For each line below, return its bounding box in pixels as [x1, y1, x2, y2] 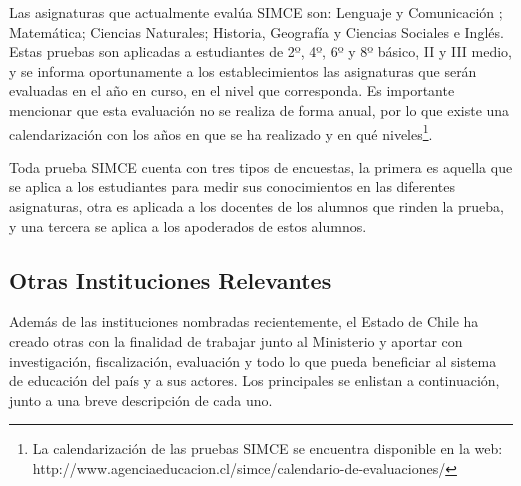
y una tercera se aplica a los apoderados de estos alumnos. [9, 215, 367, 236]
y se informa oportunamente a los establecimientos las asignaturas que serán [9, 60, 477, 81]
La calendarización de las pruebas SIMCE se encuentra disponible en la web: [32, 438, 503, 459]
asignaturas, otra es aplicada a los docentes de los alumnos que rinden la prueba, [9, 196, 504, 216]
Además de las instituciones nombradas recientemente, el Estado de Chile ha [9, 311, 479, 332]
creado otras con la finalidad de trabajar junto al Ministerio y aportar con [9, 330, 463, 351]
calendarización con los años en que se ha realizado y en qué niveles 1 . [9, 120, 433, 144]
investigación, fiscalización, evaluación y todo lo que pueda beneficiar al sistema [9, 350, 497, 371]
